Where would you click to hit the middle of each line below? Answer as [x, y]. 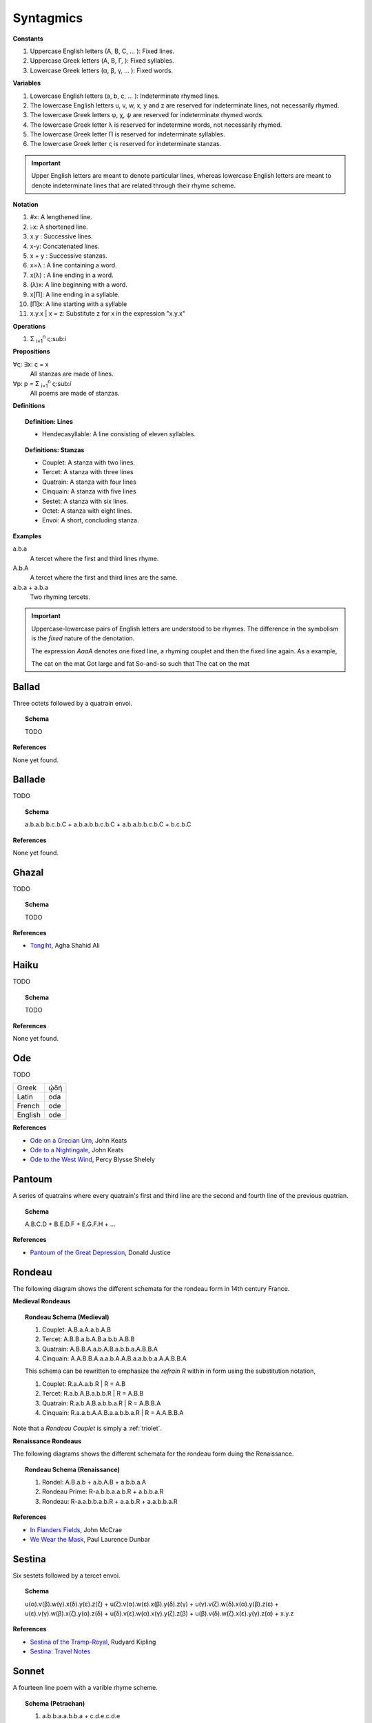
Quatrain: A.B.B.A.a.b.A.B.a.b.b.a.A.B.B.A [100, 1349]
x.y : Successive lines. [61, 236]
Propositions [32, 351]
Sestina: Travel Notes [60, 1651]
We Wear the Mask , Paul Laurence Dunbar [90, 1539]
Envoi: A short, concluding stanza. [91, 520]
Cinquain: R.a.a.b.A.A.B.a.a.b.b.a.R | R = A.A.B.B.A [113, 1413]
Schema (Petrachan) [55, 1703]
